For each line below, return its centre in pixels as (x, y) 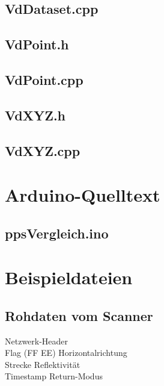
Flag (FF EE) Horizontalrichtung (66, 353)
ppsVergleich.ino (57, 233)
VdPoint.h (37, 44)
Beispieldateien (69, 277)
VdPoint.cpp (44, 79)
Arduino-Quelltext (83, 195)
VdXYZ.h (35, 115)
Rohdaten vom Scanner (79, 315)
